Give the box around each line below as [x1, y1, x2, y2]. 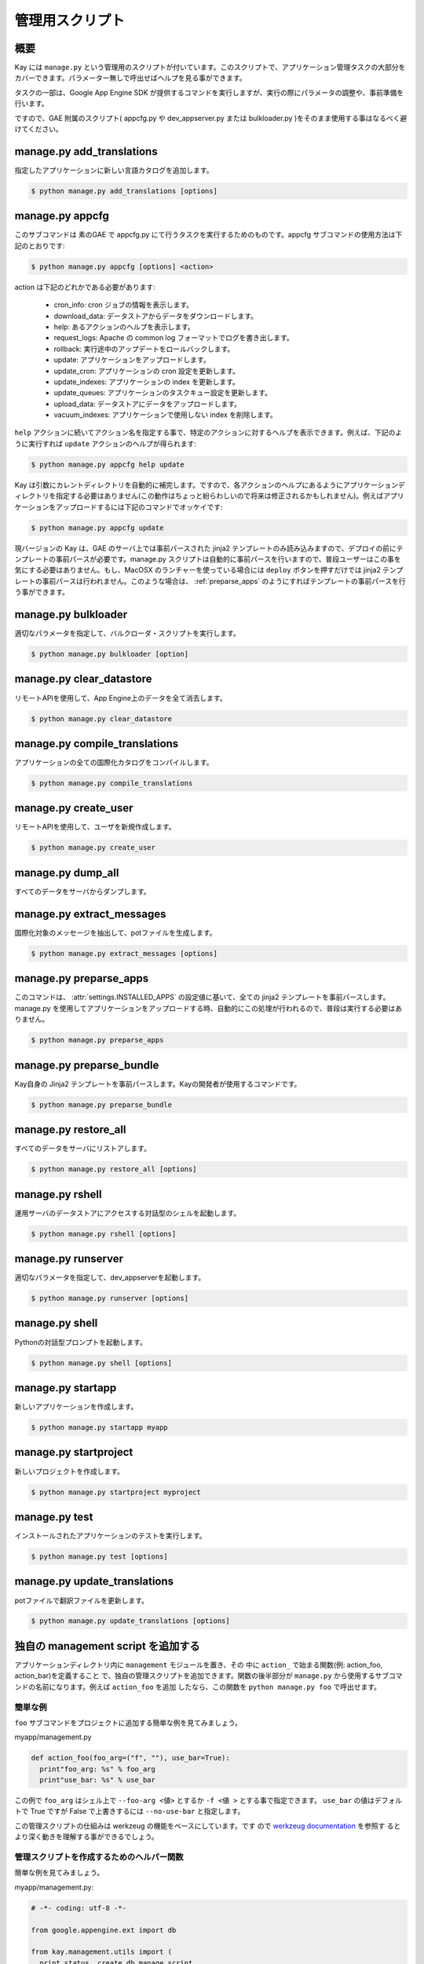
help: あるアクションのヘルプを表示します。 [53, 322, 196, 332]
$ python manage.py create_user [31, 843, 156, 852]
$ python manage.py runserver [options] [31, 1294, 188, 1303]
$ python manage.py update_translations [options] [31, 1617, 231, 1625]
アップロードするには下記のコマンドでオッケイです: [55, 502, 223, 511]
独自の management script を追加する [14, 1639, 200, 1653]
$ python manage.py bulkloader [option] [31, 650, 188, 659]
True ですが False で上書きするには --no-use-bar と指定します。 [30, 1807, 245, 1816]
